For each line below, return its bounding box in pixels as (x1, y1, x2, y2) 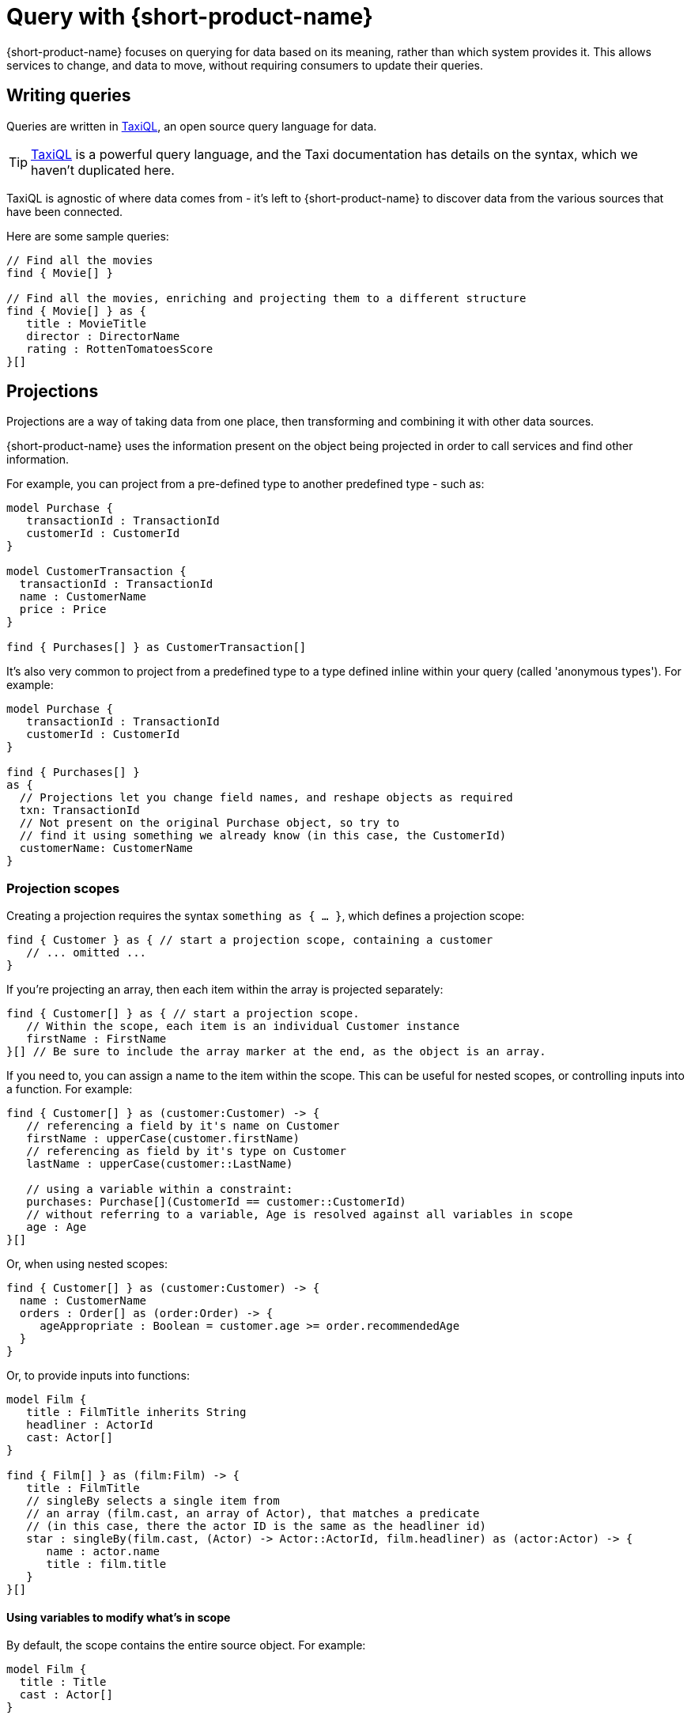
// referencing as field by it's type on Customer (26, 1145, 346, 1158)
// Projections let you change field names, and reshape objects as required (19, 791, 513, 805)
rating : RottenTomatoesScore (26, 342, 213, 355)
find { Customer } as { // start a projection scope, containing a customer (6, 933, 493, 947)
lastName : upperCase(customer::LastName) (26, 1157, 293, 1171)
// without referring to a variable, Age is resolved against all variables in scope (26, 1208, 573, 1221)
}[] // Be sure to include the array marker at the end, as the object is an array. (6, 1045, 546, 1058)
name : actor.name (46, 1545, 160, 1558)
